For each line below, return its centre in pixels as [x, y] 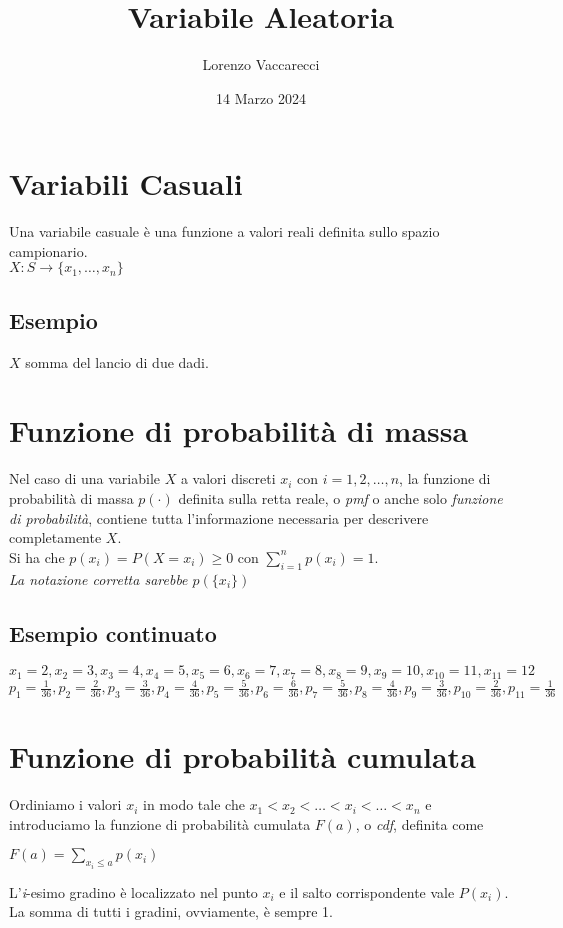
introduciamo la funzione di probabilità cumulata [160, 823]
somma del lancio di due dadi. [117, 361]
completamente [55, 537]
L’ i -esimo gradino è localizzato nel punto [133, 891]
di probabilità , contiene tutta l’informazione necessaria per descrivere [219, 517]
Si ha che [37, 556]
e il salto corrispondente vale [367, 891]
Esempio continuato [113, 632]
